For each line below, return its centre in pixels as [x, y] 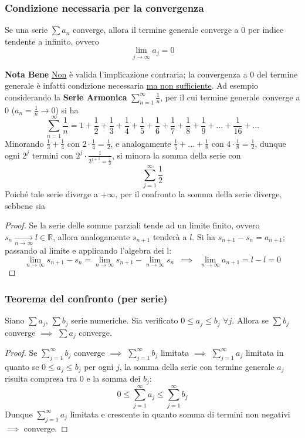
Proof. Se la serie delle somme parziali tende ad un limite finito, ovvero [132, 225]
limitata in [265, 352]
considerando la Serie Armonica [66, 97]
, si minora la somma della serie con [176, 155]
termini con [52, 155]
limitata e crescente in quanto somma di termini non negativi [180, 414]
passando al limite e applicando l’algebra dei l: [88, 250]
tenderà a [170, 237]
